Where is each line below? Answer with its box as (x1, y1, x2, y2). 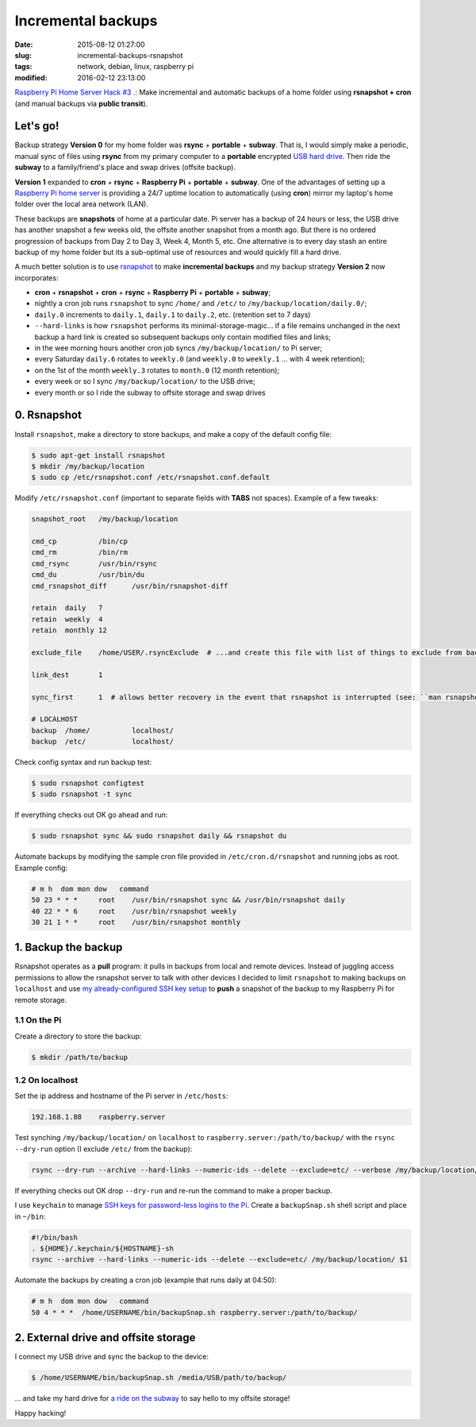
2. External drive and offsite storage (14, 1331, 196, 1344)
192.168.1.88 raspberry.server (31, 1112, 166, 1122)
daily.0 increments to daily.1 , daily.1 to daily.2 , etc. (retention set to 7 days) (34, 310, 311, 319)
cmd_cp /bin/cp (31, 537, 129, 546)
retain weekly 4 (31, 614, 103, 624)
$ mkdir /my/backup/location (31, 462, 145, 470)
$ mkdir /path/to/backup (31, 1053, 129, 1062)
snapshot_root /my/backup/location (31, 515, 178, 524)
